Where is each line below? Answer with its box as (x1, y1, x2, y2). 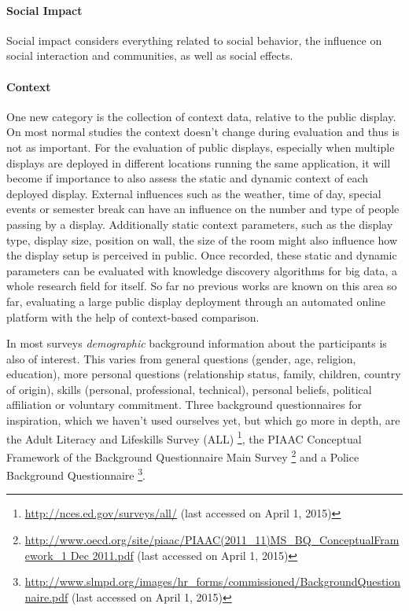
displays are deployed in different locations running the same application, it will (6, 154, 391, 171)
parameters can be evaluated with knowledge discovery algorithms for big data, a (6, 262, 398, 278)
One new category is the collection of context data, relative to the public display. (6, 108, 396, 124)
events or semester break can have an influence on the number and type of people (6, 201, 400, 217)
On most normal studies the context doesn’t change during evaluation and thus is (6, 123, 400, 140)
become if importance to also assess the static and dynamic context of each (6, 170, 369, 186)
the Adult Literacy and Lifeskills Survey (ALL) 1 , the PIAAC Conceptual (6, 428, 362, 447)
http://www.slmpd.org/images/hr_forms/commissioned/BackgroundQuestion (24, 573, 401, 590)
